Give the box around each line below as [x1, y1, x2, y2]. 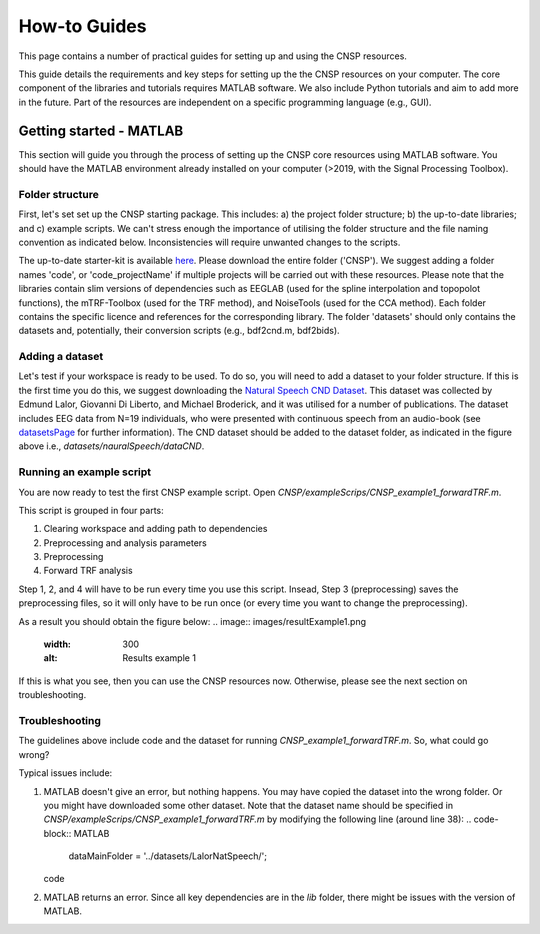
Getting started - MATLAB [18, 122, 184, 139]
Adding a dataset [18, 350, 104, 364]
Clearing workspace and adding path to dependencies [43, 523, 268, 535]
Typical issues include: [18, 767, 113, 779]
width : [43, 638, 72, 650]
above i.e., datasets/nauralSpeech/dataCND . [18, 440, 205, 452]
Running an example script [18, 465, 152, 479]
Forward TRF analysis [43, 565, 134, 577]
